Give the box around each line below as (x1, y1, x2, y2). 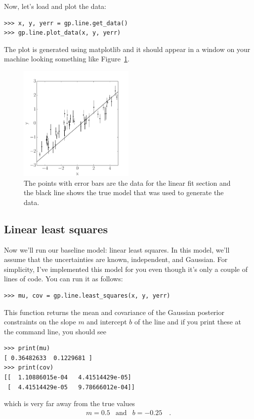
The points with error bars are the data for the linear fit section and (24, 177, 231, 188)
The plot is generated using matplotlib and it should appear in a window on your (4, 44, 251, 54)
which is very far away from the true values (4, 398, 135, 409)
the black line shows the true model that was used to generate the (24, 187, 224, 198)
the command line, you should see (4, 326, 107, 336)
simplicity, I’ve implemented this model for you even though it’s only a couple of (4, 263, 248, 274)
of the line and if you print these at (134, 316, 241, 327)
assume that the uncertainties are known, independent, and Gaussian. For (4, 254, 228, 264)
